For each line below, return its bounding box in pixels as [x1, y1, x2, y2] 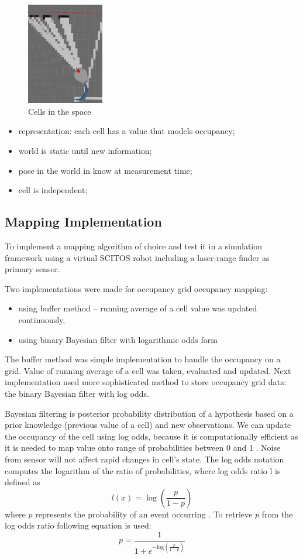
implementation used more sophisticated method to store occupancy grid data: [5, 376, 287, 388]
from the [261, 507, 293, 520]
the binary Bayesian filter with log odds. [5, 387, 150, 399]
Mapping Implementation [5, 212, 162, 231]
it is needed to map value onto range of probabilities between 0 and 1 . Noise [5, 441, 281, 454]
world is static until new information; [18, 145, 152, 157]
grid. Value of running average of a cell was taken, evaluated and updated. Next [5, 364, 291, 376]
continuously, [18, 314, 66, 325]
